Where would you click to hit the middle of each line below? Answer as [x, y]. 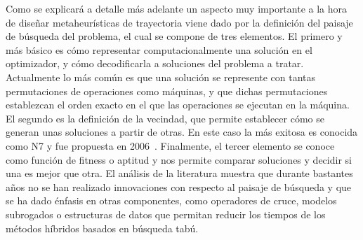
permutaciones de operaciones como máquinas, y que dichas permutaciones [167, 91]
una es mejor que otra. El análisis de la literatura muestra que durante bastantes [179, 173]
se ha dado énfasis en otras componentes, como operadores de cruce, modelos [171, 200]
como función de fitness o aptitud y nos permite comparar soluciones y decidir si [179, 159]
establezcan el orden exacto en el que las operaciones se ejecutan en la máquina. [178, 105]
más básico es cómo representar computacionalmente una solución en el [159, 49]
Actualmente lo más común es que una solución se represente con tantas [161, 77]
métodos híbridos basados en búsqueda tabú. [102, 228]
